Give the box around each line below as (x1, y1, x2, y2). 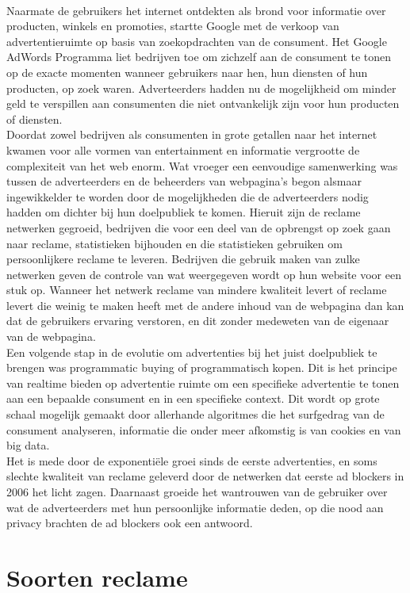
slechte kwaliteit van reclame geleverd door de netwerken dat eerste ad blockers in (6, 468, 404, 484)
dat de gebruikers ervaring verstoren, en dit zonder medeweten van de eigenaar (6, 312, 389, 329)
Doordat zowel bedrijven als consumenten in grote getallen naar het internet (6, 126, 377, 143)
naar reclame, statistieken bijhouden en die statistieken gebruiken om (6, 235, 343, 251)
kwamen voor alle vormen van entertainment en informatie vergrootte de (6, 141, 360, 158)
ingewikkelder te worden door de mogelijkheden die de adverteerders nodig (6, 188, 369, 205)
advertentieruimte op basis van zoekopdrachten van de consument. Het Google (6, 33, 387, 49)
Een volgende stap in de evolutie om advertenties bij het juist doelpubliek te (6, 343, 377, 360)
